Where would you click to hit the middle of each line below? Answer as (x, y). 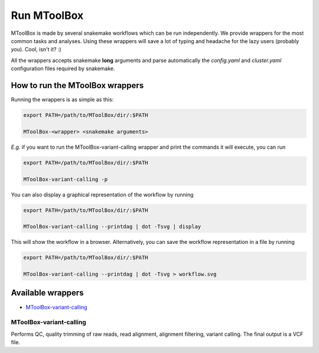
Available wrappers (47, 293)
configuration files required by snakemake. (63, 68)
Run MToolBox (47, 15)
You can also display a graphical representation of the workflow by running (102, 194)
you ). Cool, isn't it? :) (36, 50)
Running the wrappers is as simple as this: (62, 100)
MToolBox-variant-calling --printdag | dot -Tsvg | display (112, 227)
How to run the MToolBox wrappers (77, 85)
